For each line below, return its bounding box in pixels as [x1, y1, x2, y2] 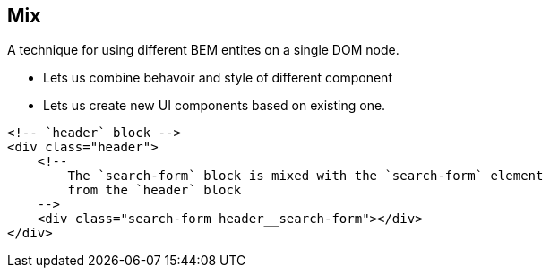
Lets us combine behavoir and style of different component [43, 70, 392, 86]
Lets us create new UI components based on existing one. [43, 98, 386, 114]
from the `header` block [67, 183, 242, 198]
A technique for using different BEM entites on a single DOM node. [7, 42, 400, 58]
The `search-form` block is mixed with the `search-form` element [67, 168, 544, 184]
